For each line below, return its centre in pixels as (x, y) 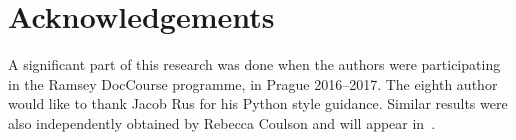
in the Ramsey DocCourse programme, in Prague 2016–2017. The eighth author (253, 83)
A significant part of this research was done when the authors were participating (254, 64)
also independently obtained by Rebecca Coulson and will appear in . (222, 122)
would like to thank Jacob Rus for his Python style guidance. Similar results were (258, 103)
